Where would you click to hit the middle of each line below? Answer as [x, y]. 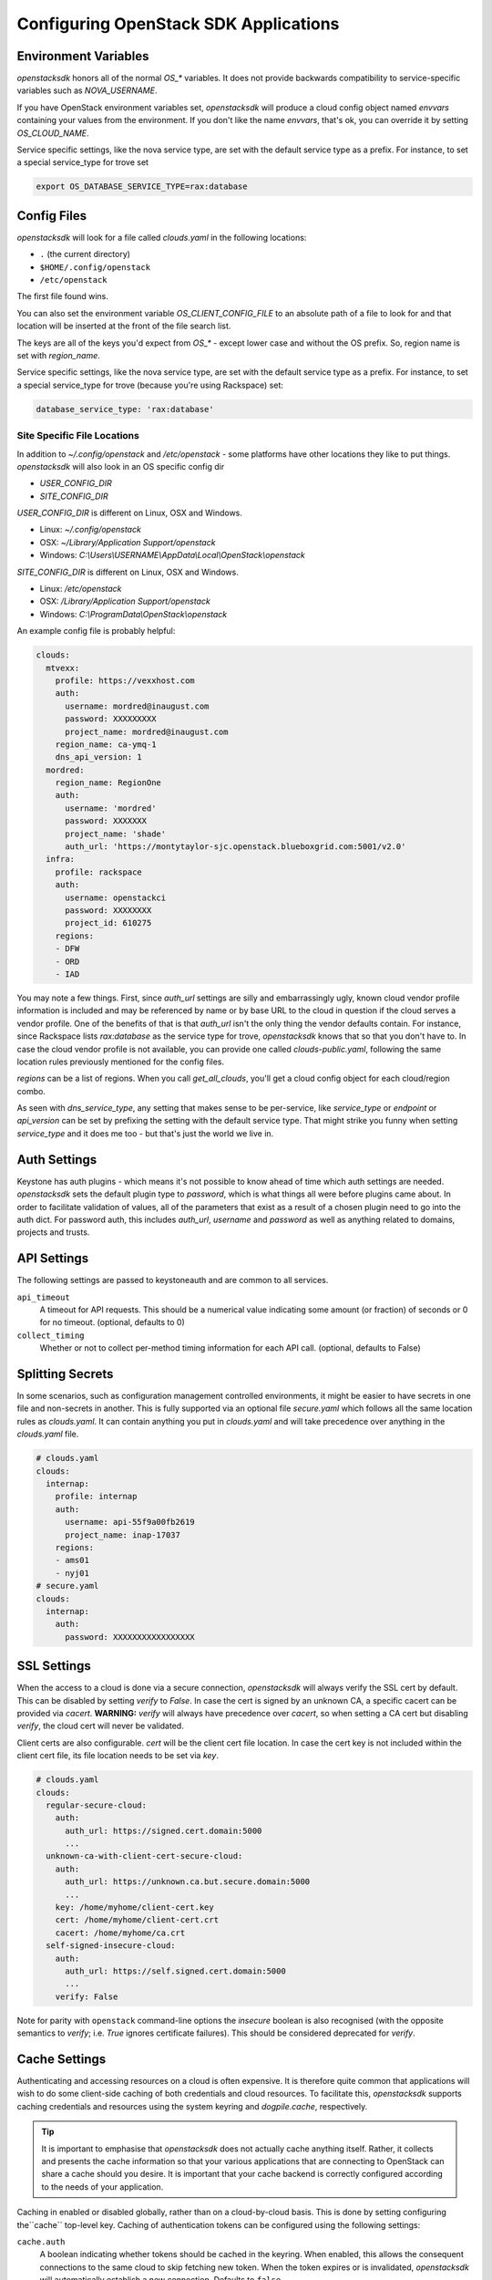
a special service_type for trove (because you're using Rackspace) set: [150, 385]
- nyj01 [72, 1573]
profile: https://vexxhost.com [125, 680]
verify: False [87, 1996]
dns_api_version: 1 [99, 757]
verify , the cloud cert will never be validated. [100, 1726]
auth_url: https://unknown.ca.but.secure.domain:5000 [188, 1882]
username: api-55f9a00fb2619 [130, 1522]
